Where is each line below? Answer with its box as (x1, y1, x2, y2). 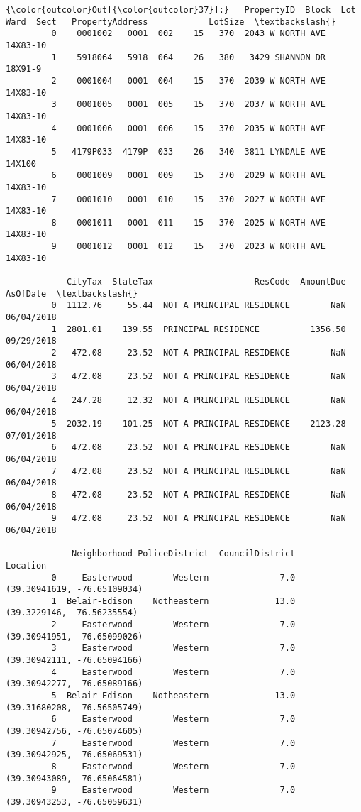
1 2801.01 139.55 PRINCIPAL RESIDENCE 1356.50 (51, 324, 346, 334)
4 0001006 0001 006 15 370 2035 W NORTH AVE (51, 123, 326, 133)
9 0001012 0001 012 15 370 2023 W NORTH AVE (51, 241, 326, 252)
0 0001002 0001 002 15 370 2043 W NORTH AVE (51, 28, 326, 39)
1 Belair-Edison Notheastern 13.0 (51, 596, 296, 606)
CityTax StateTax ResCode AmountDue (66, 277, 346, 287)
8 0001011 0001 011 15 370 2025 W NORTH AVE (51, 217, 326, 228)
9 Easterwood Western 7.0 (51, 785, 296, 796)
